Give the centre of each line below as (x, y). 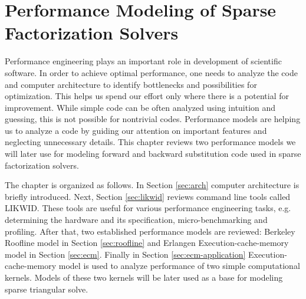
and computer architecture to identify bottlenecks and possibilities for (131, 84)
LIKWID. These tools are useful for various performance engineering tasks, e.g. (148, 208)
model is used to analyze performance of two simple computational (179, 266)
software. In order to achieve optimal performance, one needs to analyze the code (151, 72)
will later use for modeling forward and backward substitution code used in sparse (153, 154)
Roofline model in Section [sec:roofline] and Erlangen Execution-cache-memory (147, 243)
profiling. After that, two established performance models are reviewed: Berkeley (150, 231)
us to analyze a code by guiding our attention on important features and (136, 130)
